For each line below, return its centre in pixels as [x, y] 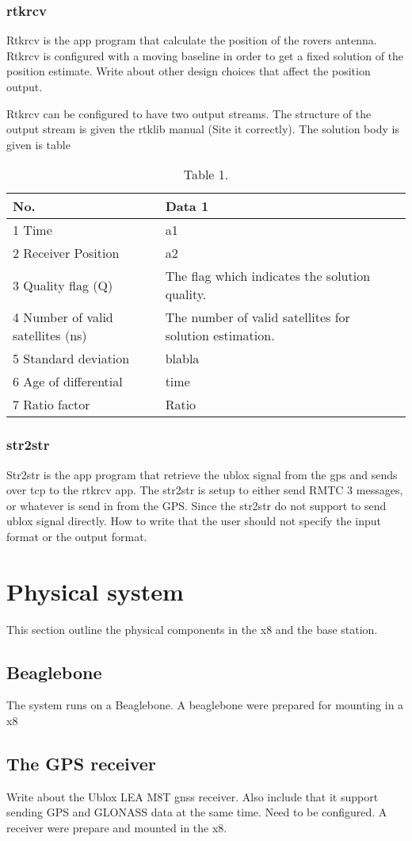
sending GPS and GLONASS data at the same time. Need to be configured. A [197, 812]
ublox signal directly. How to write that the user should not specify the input [194, 521]
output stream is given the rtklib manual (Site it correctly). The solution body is [203, 129]
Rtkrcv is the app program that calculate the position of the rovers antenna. [192, 40]
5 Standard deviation [71, 359]
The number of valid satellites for [257, 317]
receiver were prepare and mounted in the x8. [117, 828]
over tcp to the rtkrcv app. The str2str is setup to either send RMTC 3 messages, [205, 490]
